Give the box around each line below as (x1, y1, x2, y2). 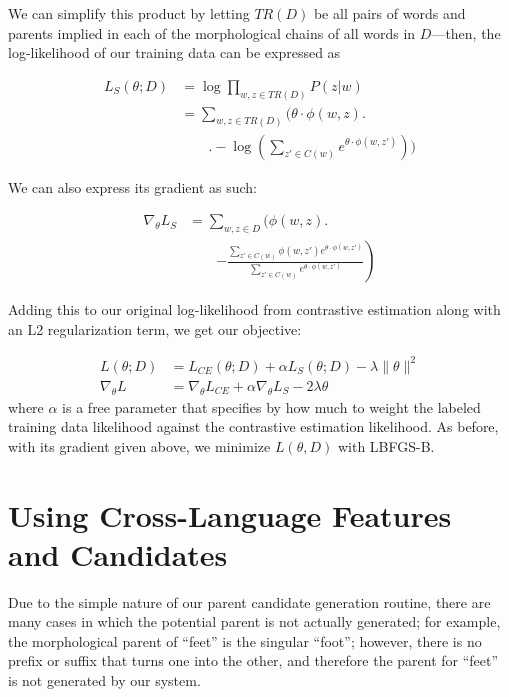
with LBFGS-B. (337, 435, 435, 456)
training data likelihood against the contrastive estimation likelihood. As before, (8, 416, 499, 437)
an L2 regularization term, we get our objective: (8, 318, 302, 339)
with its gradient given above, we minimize (8, 435, 271, 456)
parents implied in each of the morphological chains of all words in (8, 22, 416, 43)
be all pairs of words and (313, 3, 466, 23)
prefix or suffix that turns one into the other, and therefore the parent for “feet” (8, 650, 499, 671)
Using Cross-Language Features (8, 494, 452, 535)
